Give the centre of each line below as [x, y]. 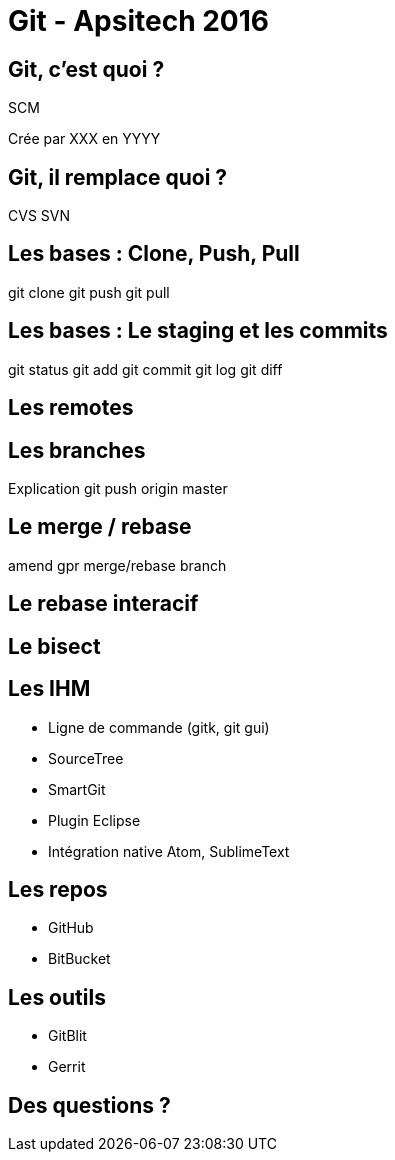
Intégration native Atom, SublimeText [169, 851]
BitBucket [79, 959]
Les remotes [71, 408]
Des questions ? [89, 1105]
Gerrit [67, 1067]
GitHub [71, 928]
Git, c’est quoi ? [86, 69]
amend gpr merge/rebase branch [117, 565]
